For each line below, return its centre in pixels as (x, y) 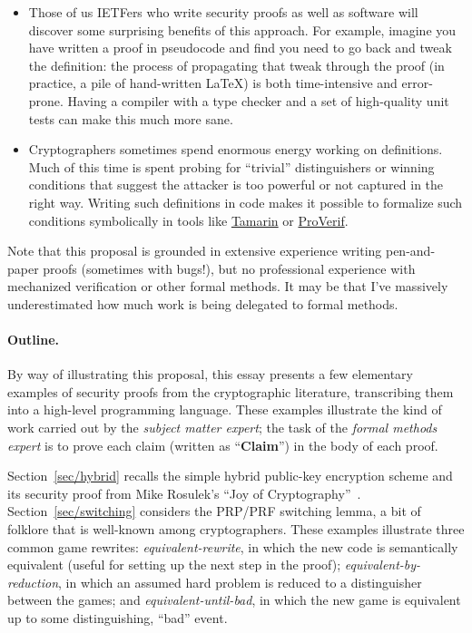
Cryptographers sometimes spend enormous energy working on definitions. (236, 149)
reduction (33, 582)
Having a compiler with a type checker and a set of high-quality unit (258, 100)
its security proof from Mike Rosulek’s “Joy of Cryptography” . (184, 493)
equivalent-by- (383, 565)
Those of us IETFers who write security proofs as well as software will (223, 12)
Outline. (34, 340)
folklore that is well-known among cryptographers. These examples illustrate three (236, 529)
